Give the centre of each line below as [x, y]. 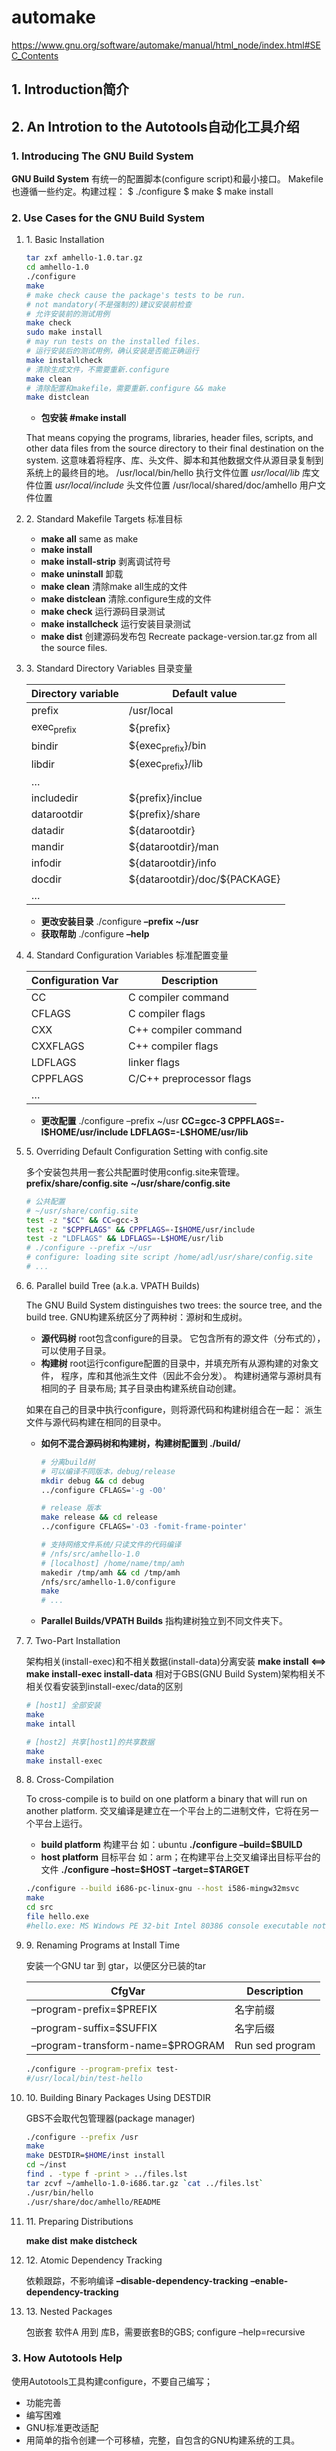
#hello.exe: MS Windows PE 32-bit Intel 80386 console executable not [176, 1926]
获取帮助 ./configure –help [95, 933]
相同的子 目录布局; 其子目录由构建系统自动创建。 [141, 1388]
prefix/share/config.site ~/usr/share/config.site [128, 1183]
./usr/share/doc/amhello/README [93, 2202]
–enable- [269, 2280]
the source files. [74, 648]
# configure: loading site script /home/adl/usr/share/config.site [169, 1257]
